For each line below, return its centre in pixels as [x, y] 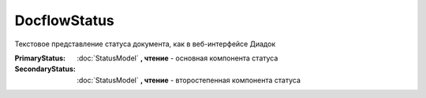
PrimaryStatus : [40, 58]
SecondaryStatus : [45, 69]
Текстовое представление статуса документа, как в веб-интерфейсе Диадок [145, 44]
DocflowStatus [64, 20]
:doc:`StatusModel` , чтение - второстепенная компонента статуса [189, 80]
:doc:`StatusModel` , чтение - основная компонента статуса [177, 58]
